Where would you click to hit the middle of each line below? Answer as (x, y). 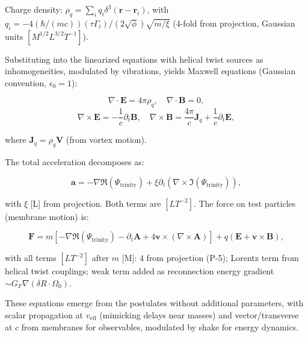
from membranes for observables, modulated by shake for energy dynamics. (160, 326)
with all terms (31, 258)
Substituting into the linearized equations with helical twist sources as (134, 59)
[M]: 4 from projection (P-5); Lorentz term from (210, 258)
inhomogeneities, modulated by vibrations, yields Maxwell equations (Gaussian (150, 71)
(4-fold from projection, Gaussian (234, 23)
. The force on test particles (245, 203)
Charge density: (34, 9)
